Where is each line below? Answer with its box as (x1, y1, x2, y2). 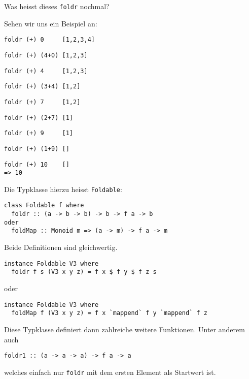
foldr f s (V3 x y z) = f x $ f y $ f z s (11, 268, 157, 276)
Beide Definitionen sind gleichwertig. (4, 242, 118, 252)
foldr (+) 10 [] (4, 161, 69, 168)
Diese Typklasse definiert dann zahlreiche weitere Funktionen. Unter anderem (4, 324, 245, 334)
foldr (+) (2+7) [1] (4, 114, 74, 121)
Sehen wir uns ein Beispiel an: (4, 18, 97, 28)
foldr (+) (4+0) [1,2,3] (4, 51, 88, 59)
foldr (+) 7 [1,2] (4, 98, 81, 106)
